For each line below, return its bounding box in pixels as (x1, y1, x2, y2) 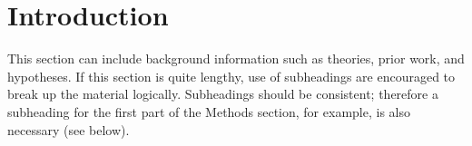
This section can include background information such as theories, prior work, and (7, 49, 465, 68)
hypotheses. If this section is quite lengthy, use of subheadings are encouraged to (7, 66, 456, 85)
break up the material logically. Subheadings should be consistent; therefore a (7, 84, 438, 103)
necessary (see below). (7, 120, 130, 139)
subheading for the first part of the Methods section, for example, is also (7, 102, 410, 121)
